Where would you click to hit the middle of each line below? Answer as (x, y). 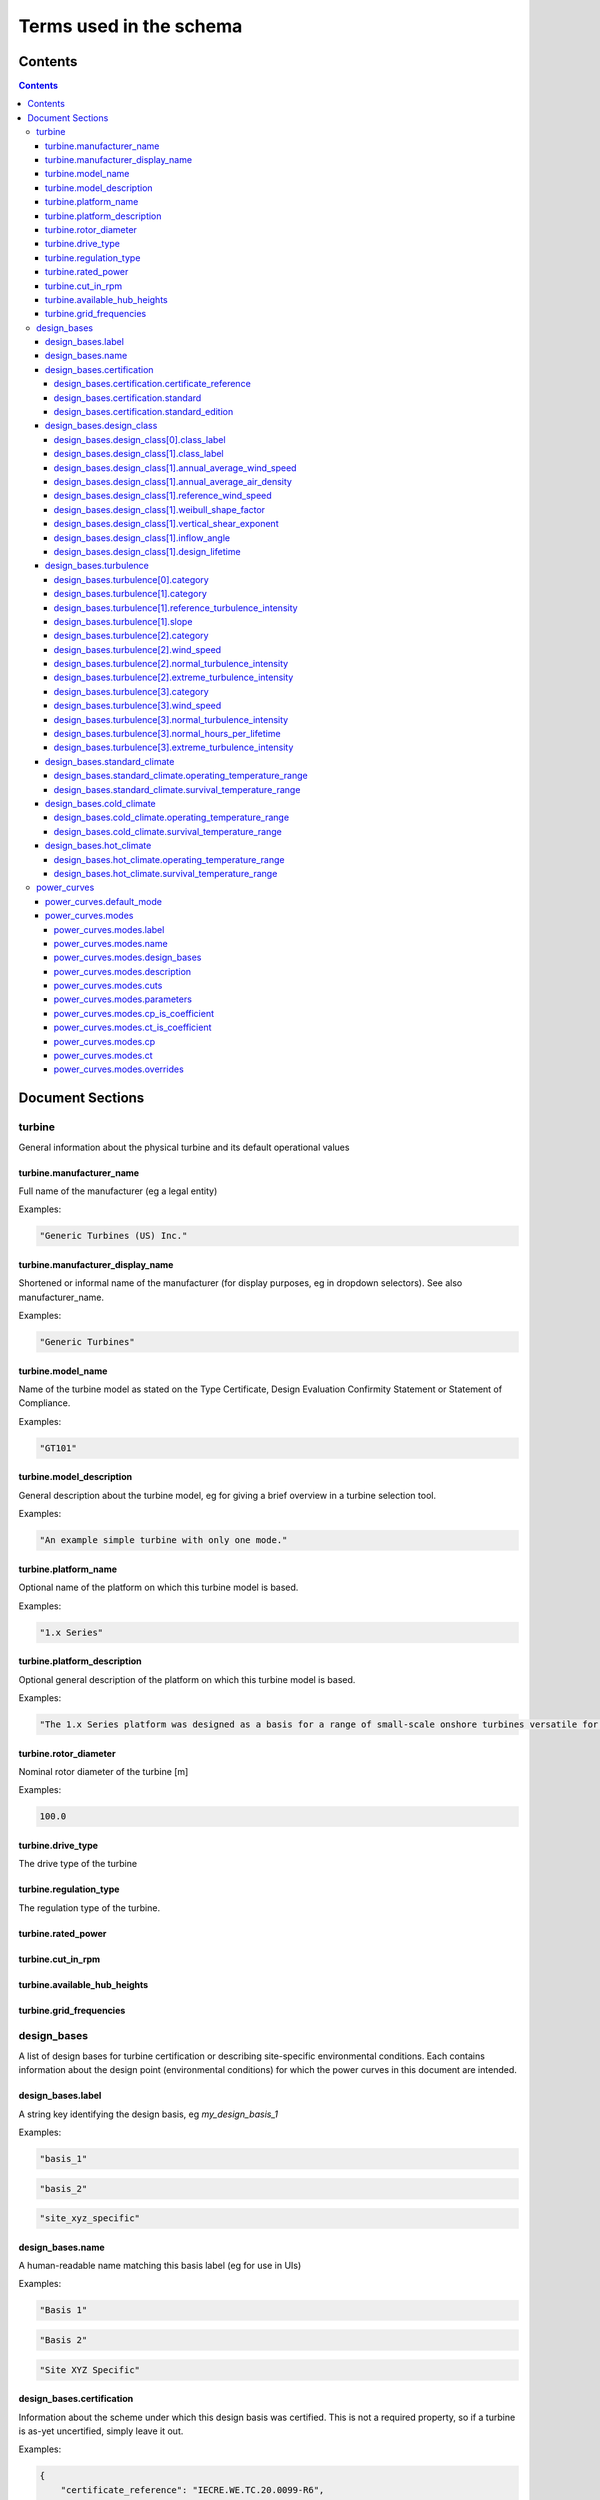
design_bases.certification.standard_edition (143, 412)
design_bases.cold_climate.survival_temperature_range (167, 831)
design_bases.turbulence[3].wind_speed (137, 706)
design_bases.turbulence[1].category (130, 594)
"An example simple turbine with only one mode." (163, 1540)
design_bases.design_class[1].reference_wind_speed (162, 496)
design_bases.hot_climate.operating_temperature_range (169, 859)
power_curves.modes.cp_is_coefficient (134, 1013)
